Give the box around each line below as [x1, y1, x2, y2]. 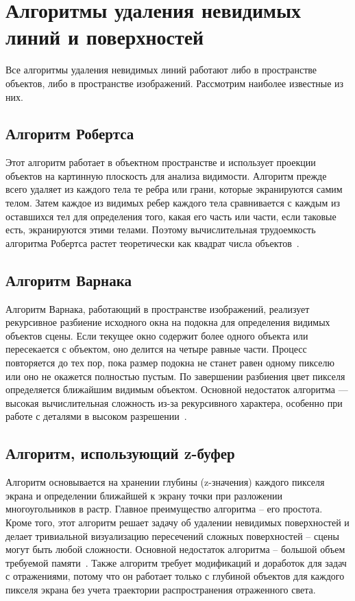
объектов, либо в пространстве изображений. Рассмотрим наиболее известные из [5, 75, 344, 90]
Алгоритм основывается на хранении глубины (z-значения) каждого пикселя [5, 475, 325, 489]
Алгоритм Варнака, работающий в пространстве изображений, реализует [5, 301, 310, 316]
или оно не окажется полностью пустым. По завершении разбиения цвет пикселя [5, 368, 345, 383]
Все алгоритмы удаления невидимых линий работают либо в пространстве [5, 62, 317, 77]
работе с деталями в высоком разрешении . [5, 409, 187, 423]
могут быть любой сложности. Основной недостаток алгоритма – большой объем [5, 542, 345, 556]
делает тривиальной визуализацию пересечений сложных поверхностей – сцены [5, 528, 339, 543]
